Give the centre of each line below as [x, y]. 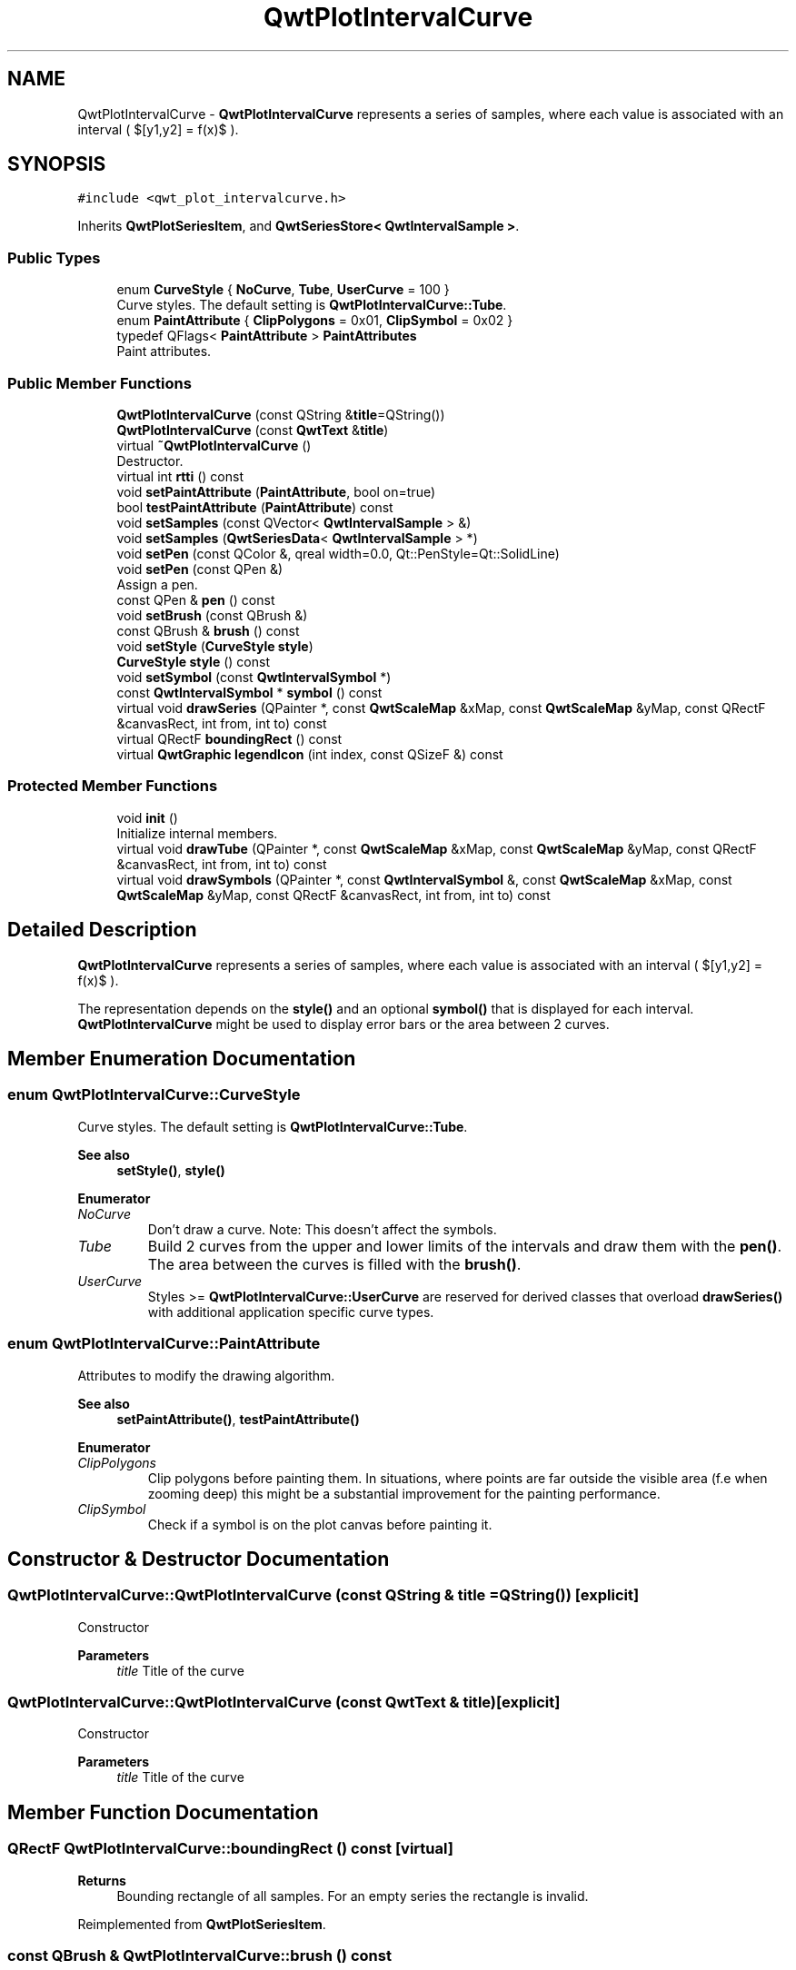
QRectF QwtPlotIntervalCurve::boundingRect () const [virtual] [230, 1849]
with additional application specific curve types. [291, 1312]
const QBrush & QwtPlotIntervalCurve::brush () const [199, 1956]
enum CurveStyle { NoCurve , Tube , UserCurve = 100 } [283, 290]
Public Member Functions [99, 383]
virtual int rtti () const [180, 476]
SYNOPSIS [57, 164]
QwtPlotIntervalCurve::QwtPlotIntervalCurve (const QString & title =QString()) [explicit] [323, 1595]
